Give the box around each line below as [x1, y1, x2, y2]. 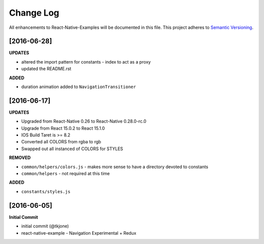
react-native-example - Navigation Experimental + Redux [21, 230, 136, 236]
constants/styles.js [21, 189, 71, 194]
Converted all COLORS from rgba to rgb [21, 139, 101, 145]
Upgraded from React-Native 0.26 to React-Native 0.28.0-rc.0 [21, 118, 147, 124]
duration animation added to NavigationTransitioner [21, 84, 136, 90]
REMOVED [9, 155, 31, 161]
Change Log [9, 7, 60, 18]
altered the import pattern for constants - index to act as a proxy [21, 59, 151, 65]
